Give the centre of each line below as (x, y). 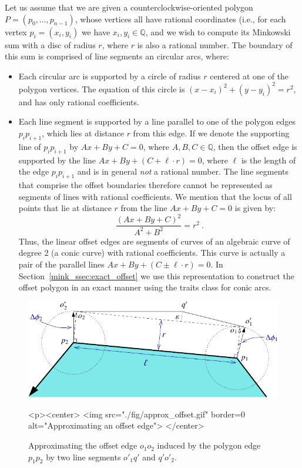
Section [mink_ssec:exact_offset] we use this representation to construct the (157, 275)
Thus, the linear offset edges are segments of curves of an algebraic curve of (154, 241)
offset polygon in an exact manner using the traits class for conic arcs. (145, 287)
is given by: (255, 208)
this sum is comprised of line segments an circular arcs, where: (117, 56)
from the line (144, 208)
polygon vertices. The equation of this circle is (102, 88)
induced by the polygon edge (209, 445)
